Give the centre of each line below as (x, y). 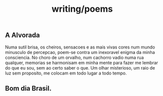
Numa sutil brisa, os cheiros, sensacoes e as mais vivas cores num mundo (80, 47)
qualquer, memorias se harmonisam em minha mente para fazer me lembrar (81, 63)
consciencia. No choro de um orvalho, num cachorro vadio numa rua (75, 57)
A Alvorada (23, 35)
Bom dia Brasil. (28, 88)
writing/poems (82, 9)
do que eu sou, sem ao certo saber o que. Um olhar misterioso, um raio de (80, 68)
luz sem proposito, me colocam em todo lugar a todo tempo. (66, 73)
